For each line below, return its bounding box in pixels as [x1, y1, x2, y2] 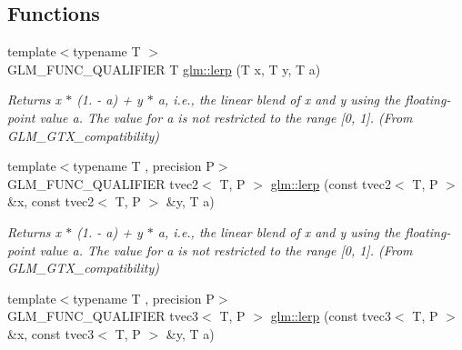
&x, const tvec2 [7, 192, 95, 211]
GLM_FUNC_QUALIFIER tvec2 [7, 174, 199, 193]
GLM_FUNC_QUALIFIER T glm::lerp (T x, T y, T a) [7, 59, 321, 78]
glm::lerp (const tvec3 [270, 306, 391, 325]
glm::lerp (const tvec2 [270, 174, 391, 193]
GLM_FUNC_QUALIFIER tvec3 [7, 306, 199, 325]
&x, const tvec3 [7, 324, 95, 343]
